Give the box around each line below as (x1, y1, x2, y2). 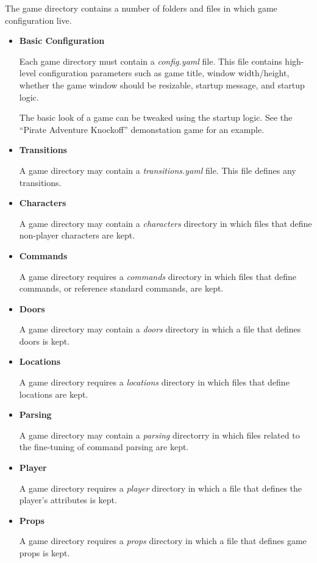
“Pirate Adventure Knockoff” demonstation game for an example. (19, 123, 265, 135)
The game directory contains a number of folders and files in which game (5, 2, 277, 14)
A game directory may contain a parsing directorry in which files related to (19, 428, 300, 441)
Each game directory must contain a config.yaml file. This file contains (19, 54, 282, 67)
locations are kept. (19, 387, 88, 400)
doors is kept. (19, 334, 70, 347)
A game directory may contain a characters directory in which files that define (19, 217, 312, 229)
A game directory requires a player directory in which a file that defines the (19, 481, 302, 494)
